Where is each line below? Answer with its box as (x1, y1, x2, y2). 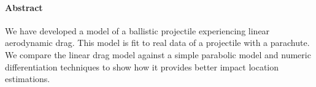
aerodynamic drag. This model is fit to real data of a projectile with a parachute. (5, 36, 310, 49)
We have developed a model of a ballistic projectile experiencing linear (5, 24, 270, 37)
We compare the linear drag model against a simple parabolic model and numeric (5, 48, 311, 61)
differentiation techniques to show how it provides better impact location (5, 60, 279, 73)
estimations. (5, 72, 50, 85)
